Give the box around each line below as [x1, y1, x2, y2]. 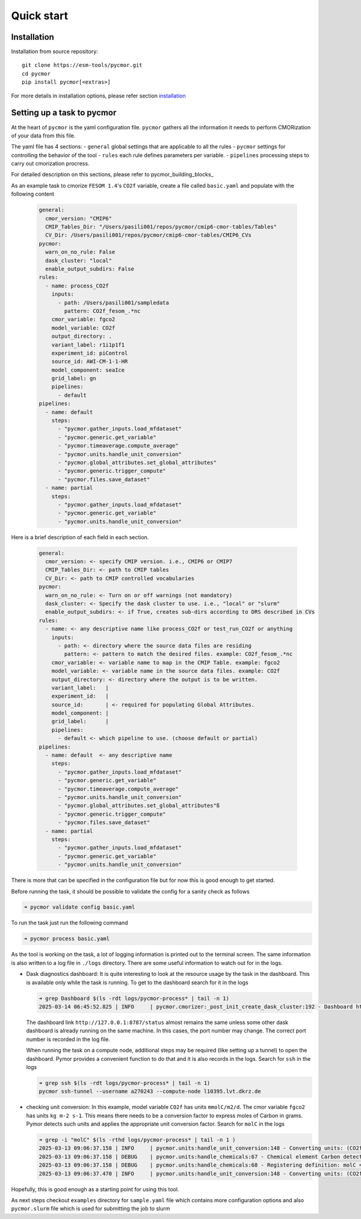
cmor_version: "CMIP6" [45, 215, 113, 222]
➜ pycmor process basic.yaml [23, 936, 110, 942]
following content [11, 190, 54, 198]
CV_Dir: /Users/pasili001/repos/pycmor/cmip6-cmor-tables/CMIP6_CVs [45, 232, 252, 239]
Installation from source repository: [11, 48, 99, 55]
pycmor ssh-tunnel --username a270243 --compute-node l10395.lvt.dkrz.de [39, 1088, 261, 1095]
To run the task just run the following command [11, 919, 129, 927]
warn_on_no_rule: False [45, 248, 116, 256]
